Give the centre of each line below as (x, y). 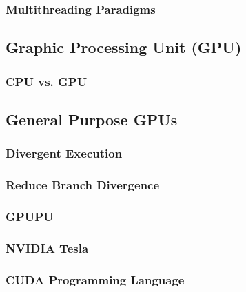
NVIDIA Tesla (47, 248)
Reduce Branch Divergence (83, 185)
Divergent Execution (64, 153)
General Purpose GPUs (92, 119)
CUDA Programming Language (95, 279)
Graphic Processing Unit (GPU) (124, 47)
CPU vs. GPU (47, 81)
